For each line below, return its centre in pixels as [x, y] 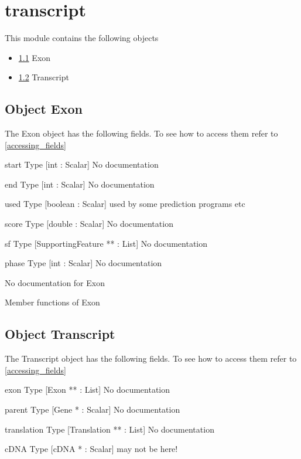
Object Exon [44, 109]
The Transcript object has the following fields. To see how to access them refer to [151, 358]
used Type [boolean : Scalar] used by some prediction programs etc [125, 204]
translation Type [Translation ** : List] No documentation [110, 429]
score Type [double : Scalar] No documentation [89, 224]
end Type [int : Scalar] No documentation [80, 184]
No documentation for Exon [55, 282]
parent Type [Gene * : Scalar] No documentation [93, 409]
